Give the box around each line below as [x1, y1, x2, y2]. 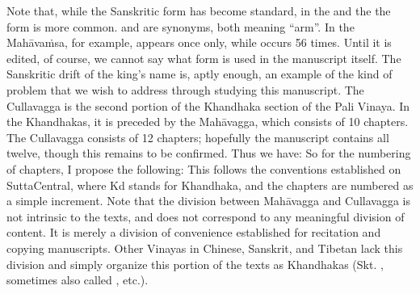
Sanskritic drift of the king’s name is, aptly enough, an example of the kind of [6, 65, 393, 82]
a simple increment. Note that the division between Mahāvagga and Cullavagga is [6, 192, 410, 209]
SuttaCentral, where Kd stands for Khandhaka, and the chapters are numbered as [6, 176, 414, 193]
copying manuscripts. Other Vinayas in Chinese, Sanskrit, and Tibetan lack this [6, 239, 403, 256]
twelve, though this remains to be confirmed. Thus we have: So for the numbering [6, 145, 411, 162]
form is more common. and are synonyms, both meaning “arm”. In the [6, 18, 355, 35]
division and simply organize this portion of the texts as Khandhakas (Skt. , [6, 255, 384, 272]
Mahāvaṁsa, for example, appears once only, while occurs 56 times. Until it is [6, 34, 392, 51]
